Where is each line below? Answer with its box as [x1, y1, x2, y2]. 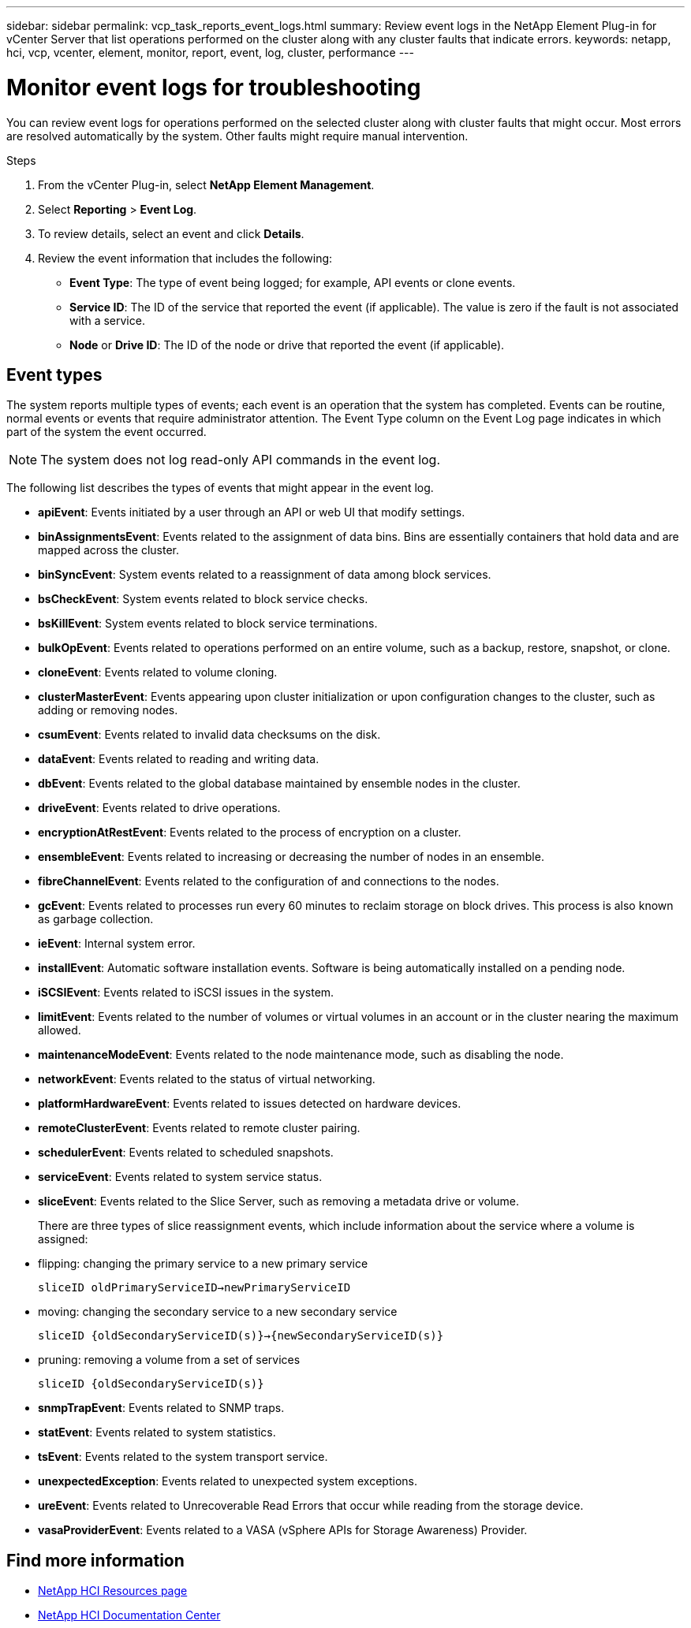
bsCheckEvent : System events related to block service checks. [38, 592, 368, 606]
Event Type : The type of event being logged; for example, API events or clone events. [69, 275, 516, 289]
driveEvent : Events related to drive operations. [38, 801, 281, 815]
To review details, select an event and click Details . [38, 226, 304, 240]
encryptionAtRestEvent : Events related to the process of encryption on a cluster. [38, 825, 461, 840]
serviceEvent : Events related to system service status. [38, 1170, 323, 1184]
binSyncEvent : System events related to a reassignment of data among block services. [38, 568, 491, 582]
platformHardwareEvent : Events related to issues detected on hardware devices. [38, 1097, 461, 1111]
